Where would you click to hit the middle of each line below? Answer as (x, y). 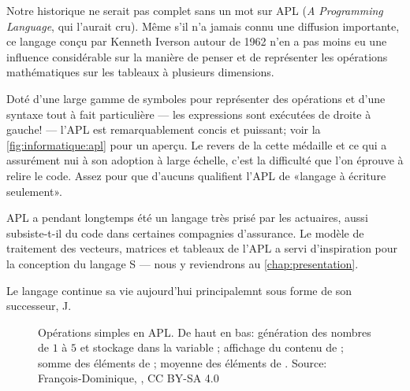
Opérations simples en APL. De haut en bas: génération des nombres (205, 332)
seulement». (34, 191)
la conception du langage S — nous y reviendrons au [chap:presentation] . (183, 263)
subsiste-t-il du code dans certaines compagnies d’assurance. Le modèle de (185, 232)
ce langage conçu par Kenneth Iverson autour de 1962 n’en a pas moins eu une (197, 41)
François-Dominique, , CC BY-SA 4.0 (129, 378)
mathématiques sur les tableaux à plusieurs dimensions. (140, 72)
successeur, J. (39, 306)
